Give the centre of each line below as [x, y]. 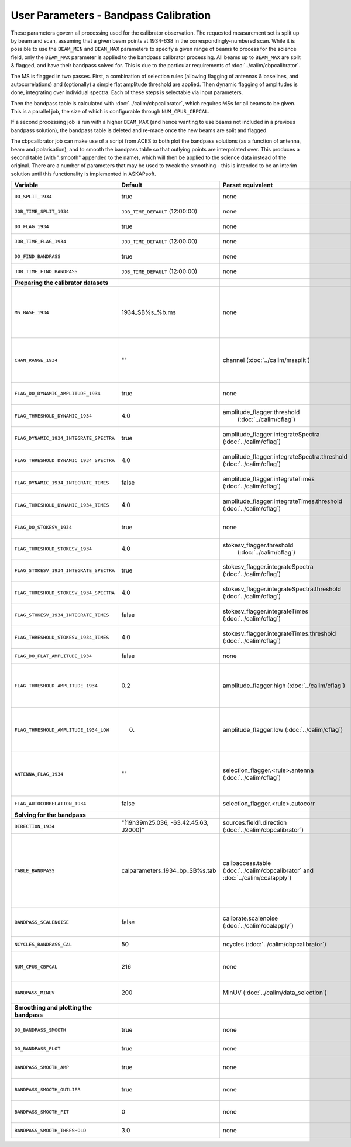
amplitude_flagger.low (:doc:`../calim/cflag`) [283, 730]
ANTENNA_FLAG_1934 [39, 774]
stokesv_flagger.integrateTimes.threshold [279, 633]
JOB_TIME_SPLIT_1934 [42, 211]
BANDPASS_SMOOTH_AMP [42, 1067]
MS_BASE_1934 [32, 312]
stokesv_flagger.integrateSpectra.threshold [282, 589]
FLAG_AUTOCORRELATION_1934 [50, 803]
